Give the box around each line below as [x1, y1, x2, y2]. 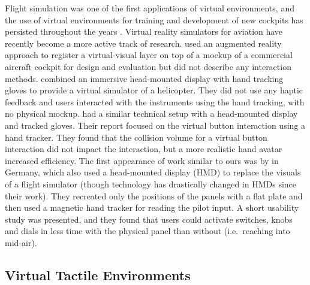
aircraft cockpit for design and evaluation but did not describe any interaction [5, 60, 291, 72]
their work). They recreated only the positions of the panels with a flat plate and [5, 189, 303, 202]
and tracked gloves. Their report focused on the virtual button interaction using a [5, 119, 306, 131]
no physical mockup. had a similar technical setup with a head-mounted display [5, 107, 298, 120]
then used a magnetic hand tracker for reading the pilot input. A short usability [5, 201, 299, 214]
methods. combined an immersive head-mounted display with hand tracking [5, 72, 284, 84]
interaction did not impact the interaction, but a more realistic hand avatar [5, 142, 282, 155]
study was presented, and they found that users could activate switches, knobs [5, 213, 293, 225]
